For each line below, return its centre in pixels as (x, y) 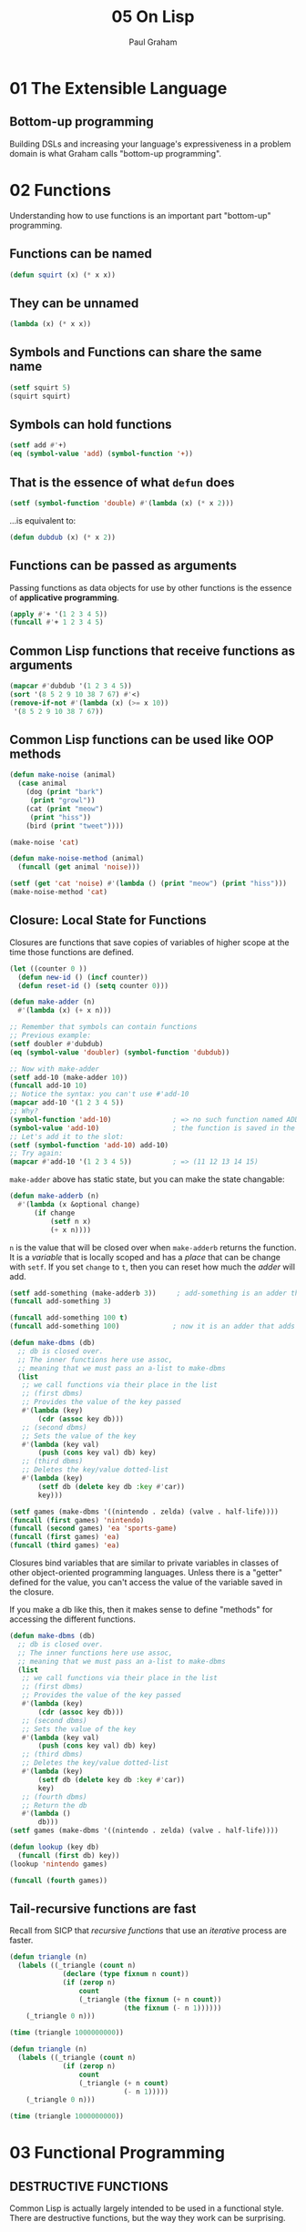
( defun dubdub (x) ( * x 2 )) (63, 537)
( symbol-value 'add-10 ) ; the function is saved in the (153, 1128)
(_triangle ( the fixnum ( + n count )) (150, 1999)
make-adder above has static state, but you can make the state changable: (147, 1179)
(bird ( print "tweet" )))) (75, 826)
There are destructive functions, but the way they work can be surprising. (148, 2218)
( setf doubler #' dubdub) (56, 1044)
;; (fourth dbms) (55, 1797)
